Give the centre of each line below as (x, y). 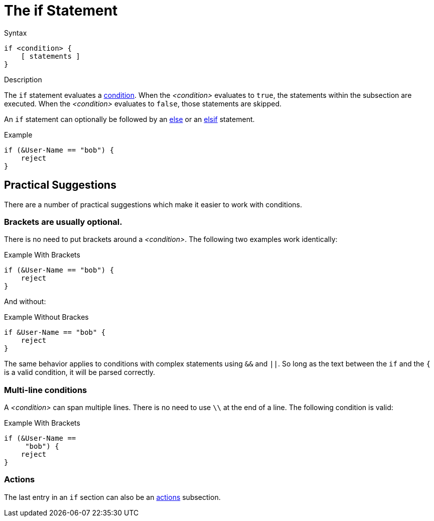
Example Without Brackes (46, 317)
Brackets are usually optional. (63, 222)
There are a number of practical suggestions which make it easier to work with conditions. (153, 204)
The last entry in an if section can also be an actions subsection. (112, 497)
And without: (25, 302)
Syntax (16, 33)
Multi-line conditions (46, 390)
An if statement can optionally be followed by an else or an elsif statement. (129, 119)
